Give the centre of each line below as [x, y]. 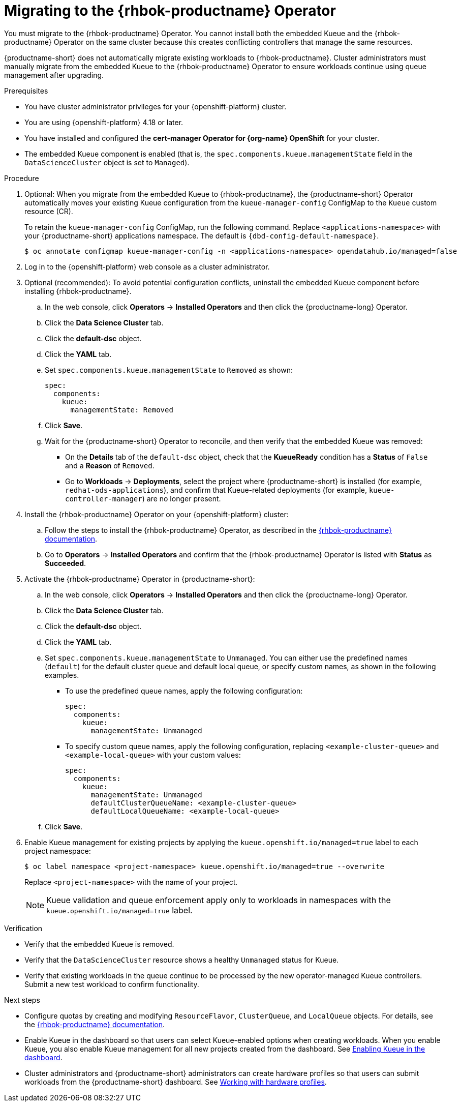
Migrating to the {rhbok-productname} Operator [170, 11]
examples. [62, 675]
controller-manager [104, 499]
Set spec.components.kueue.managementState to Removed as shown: [169, 370]
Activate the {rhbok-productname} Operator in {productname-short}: [140, 579]
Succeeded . [66, 563]
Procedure [22, 178]
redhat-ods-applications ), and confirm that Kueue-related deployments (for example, [216, 490]
